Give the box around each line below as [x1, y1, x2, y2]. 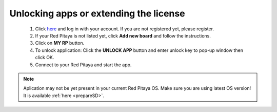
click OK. [35, 54, 54, 61]
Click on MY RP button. [35, 40, 85, 46]
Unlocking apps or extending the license [9, 8, 185, 19]
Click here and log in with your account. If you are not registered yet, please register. [35, 26, 214, 32]
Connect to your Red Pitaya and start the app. [35, 62, 132, 68]
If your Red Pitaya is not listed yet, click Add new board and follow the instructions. [35, 32, 211, 39]
